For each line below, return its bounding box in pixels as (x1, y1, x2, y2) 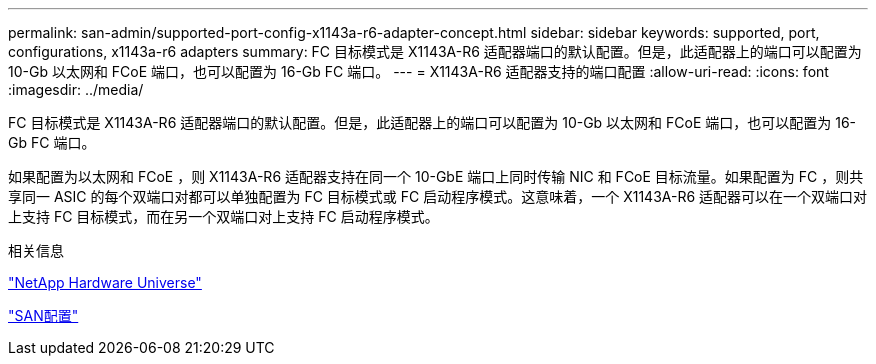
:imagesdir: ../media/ (8, 81, 144, 98)
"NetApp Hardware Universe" (8, 274, 202, 291)
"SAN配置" (8, 307, 79, 324)
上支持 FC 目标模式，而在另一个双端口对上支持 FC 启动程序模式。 (8, 208, 439, 225)
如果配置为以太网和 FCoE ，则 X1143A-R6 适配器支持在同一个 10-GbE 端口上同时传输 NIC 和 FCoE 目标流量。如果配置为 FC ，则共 (8, 168, 864, 185)
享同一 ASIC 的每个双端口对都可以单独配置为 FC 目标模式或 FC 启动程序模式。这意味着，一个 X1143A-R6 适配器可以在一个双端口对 (8, 188, 868, 205)
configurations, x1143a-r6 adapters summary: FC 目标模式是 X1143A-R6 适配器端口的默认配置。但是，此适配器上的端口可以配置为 (8, 43, 862, 60)
